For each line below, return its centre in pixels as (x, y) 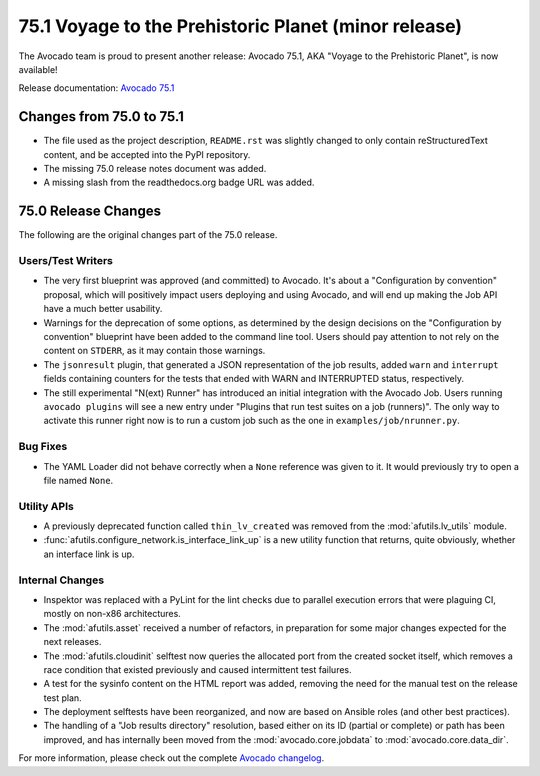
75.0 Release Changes (90, 211)
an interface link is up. (89, 554)
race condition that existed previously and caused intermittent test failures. (197, 669)
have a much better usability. (103, 309)
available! (38, 69)
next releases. (72, 642)
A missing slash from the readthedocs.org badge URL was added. (179, 182)
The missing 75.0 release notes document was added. (155, 169)
